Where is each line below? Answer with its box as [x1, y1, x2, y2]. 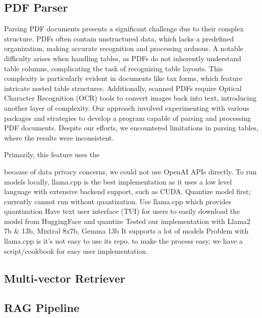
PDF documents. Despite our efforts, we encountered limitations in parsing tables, [4, 122, 258, 133]
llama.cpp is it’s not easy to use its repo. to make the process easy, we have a [4, 236, 243, 246]
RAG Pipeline [4, 300, 79, 315]
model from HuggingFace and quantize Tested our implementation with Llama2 [4, 215, 250, 226]
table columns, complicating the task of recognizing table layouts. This [4, 63, 223, 73]
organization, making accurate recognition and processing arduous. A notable [4, 43, 243, 54]
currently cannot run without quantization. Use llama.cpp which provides [4, 196, 231, 206]
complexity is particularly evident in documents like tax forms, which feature [4, 73, 242, 83]
